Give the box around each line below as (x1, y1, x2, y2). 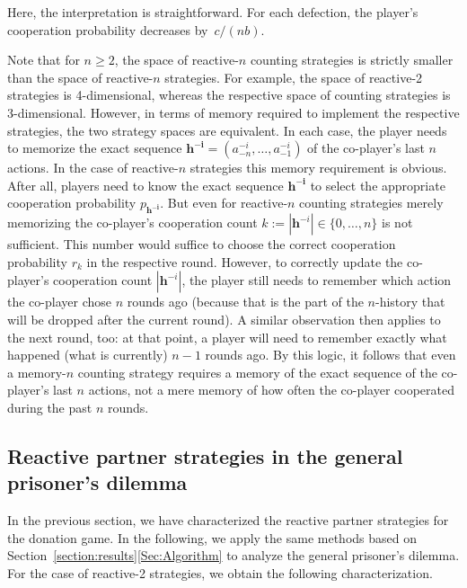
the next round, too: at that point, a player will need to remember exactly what (7, 327, 447, 346)
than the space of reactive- (7, 67, 154, 86)
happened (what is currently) (7, 345, 168, 364)
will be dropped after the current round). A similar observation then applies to (7, 309, 441, 328)
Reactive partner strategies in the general (7, 441, 403, 469)
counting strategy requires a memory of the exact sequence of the (77, 362, 437, 381)
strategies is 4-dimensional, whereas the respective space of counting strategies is (7, 85, 451, 104)
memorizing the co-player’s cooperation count (7, 213, 258, 232)
